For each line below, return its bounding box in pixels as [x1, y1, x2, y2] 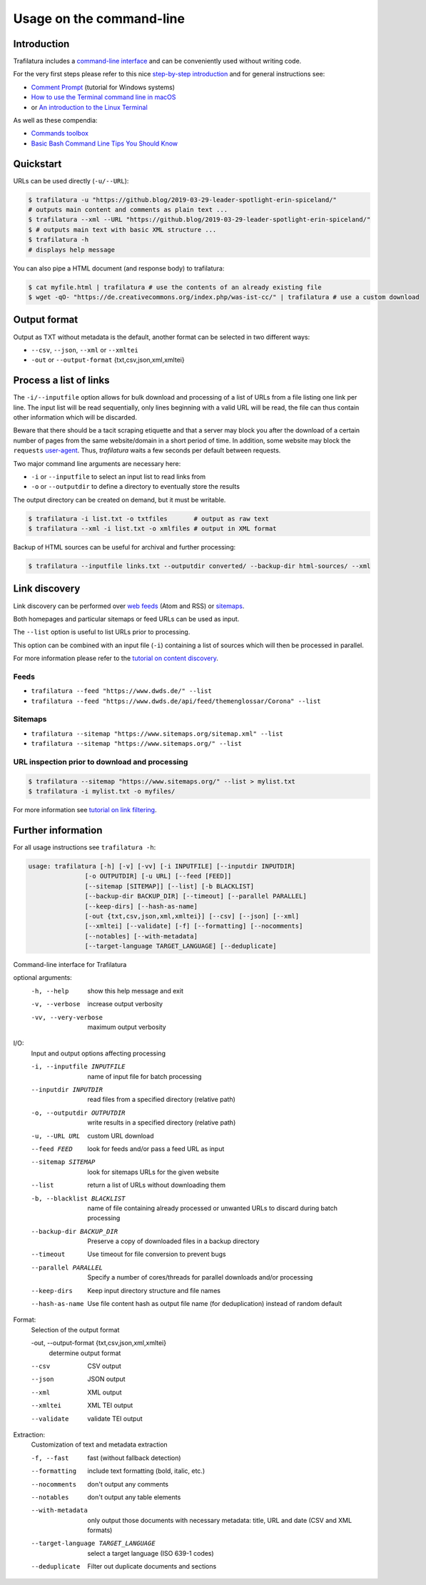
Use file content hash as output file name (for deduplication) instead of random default [87, 1300, 343, 1308]
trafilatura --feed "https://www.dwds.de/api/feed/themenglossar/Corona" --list [31, 697, 321, 705]
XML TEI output [87, 1401, 133, 1409]
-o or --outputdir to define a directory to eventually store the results [31, 482, 240, 491]
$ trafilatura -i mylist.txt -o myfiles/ [28, 787, 176, 796]
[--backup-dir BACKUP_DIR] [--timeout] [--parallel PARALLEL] [84, 892, 307, 901]
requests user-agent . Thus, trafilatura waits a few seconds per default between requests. [13, 446, 281, 455]
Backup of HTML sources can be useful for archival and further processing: [13, 543, 236, 552]
